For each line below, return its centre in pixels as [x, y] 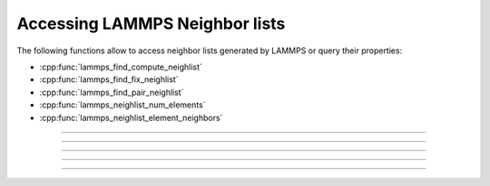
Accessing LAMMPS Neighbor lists [151, 23]
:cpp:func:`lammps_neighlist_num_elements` [122, 105]
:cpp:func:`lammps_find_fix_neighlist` [109, 79]
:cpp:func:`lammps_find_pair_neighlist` [112, 92]
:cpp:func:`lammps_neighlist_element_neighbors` [131, 117]
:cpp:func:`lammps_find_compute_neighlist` [121, 67]
